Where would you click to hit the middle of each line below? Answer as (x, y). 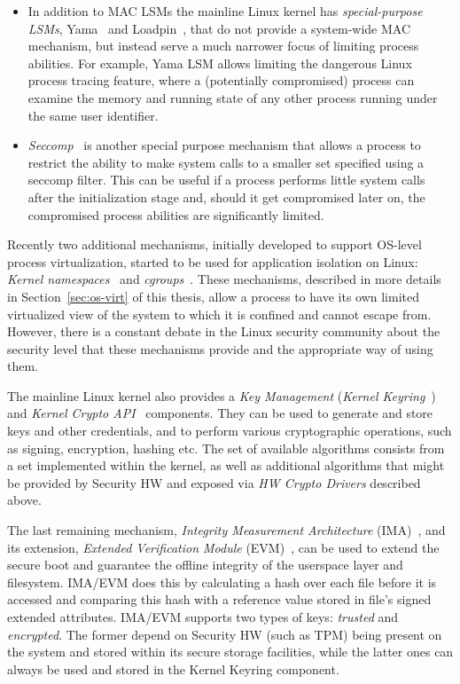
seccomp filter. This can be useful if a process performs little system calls (226, 180)
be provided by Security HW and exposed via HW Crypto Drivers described (214, 482)
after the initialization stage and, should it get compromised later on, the (226, 197)
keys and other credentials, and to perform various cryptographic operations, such (230, 431)
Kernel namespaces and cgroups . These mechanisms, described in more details (224, 279)
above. (24, 500)
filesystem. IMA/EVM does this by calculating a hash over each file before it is (222, 582)
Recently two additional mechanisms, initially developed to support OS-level (214, 244)
